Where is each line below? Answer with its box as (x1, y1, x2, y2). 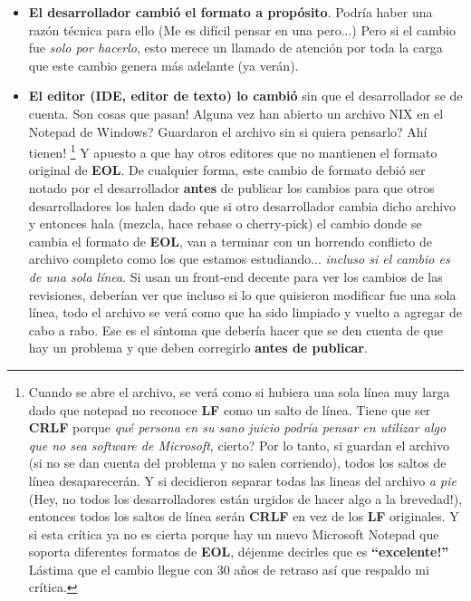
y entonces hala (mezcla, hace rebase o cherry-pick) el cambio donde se (28, 214, 422, 233)
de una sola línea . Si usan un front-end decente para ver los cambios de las (28, 267, 443, 286)
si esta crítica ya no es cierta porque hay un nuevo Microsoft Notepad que (28, 524, 439, 543)
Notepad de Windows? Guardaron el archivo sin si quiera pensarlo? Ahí (28, 121, 428, 141)
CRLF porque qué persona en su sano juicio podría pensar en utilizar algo (28, 418, 447, 437)
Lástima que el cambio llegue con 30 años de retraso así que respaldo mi (28, 559, 429, 578)
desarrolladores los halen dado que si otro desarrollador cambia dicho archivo (28, 196, 457, 215)
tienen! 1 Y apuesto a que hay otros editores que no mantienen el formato (28, 141, 437, 161)
